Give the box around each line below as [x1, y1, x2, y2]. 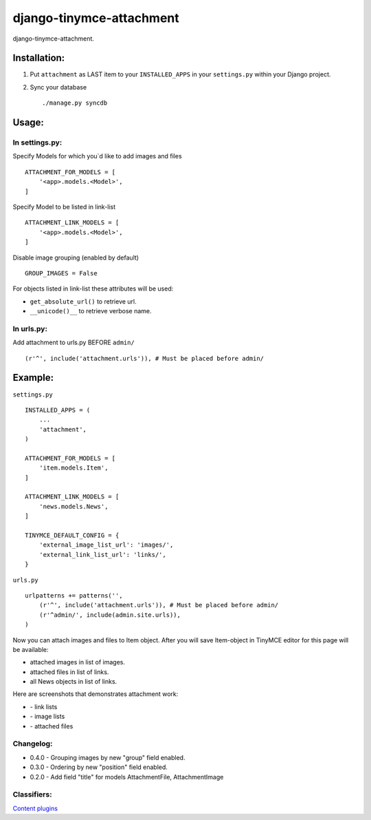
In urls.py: [12, 324, 48, 333]
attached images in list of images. [30, 658, 125, 666]
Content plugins [12, 804, 58, 812]
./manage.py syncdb [42, 99, 108, 107]
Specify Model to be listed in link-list [12, 202, 116, 211]
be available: [12, 645, 49, 653]
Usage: [12, 117, 45, 129]
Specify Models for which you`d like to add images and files [12, 152, 182, 160]
